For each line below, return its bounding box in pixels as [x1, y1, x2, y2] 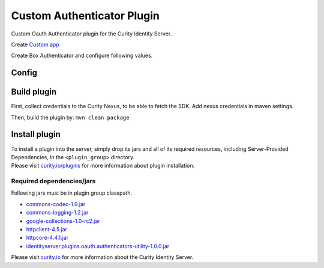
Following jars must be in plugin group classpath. [11, 189, 132, 196]
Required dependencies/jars [11, 177, 96, 186]
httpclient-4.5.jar [26, 226, 67, 233]
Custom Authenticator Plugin [11, 9, 160, 22]
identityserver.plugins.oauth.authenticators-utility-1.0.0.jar [26, 242, 170, 249]
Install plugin [11, 129, 61, 139]
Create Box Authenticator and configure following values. [11, 52, 153, 59]
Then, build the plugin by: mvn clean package [11, 114, 130, 121]
